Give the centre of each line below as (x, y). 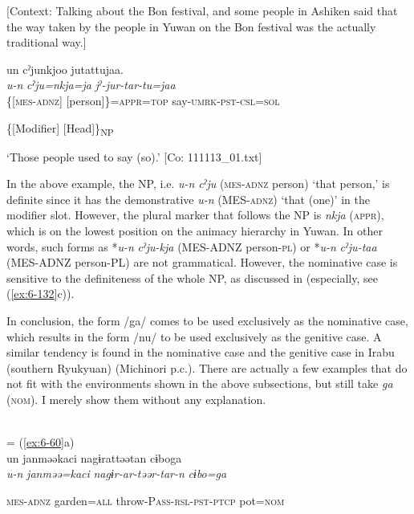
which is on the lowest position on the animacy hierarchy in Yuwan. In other (195, 231)
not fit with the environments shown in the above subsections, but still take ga (200, 383)
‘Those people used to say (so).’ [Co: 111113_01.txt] (134, 156)
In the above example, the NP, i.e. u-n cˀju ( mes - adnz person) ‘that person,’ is (198, 184)
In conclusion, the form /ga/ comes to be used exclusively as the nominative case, (207, 321)
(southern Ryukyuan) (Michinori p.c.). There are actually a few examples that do (207, 367)
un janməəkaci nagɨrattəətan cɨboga (94, 457)
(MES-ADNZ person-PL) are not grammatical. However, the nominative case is (202, 262)
